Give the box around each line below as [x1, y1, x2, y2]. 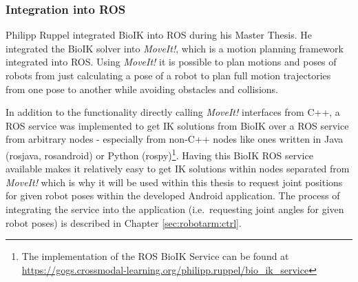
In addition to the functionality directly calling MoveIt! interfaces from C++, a [6, 105, 340, 119]
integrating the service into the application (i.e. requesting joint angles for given [6, 202, 344, 216]
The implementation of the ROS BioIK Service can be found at [21, 249, 289, 263]
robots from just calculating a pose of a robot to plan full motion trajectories [6, 68, 331, 82]
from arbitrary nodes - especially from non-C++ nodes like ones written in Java [6, 132, 344, 146]
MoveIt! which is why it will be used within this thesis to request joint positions [6, 174, 343, 189]
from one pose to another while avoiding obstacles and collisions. [6, 81, 278, 96]
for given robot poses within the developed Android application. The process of [6, 188, 340, 203]
